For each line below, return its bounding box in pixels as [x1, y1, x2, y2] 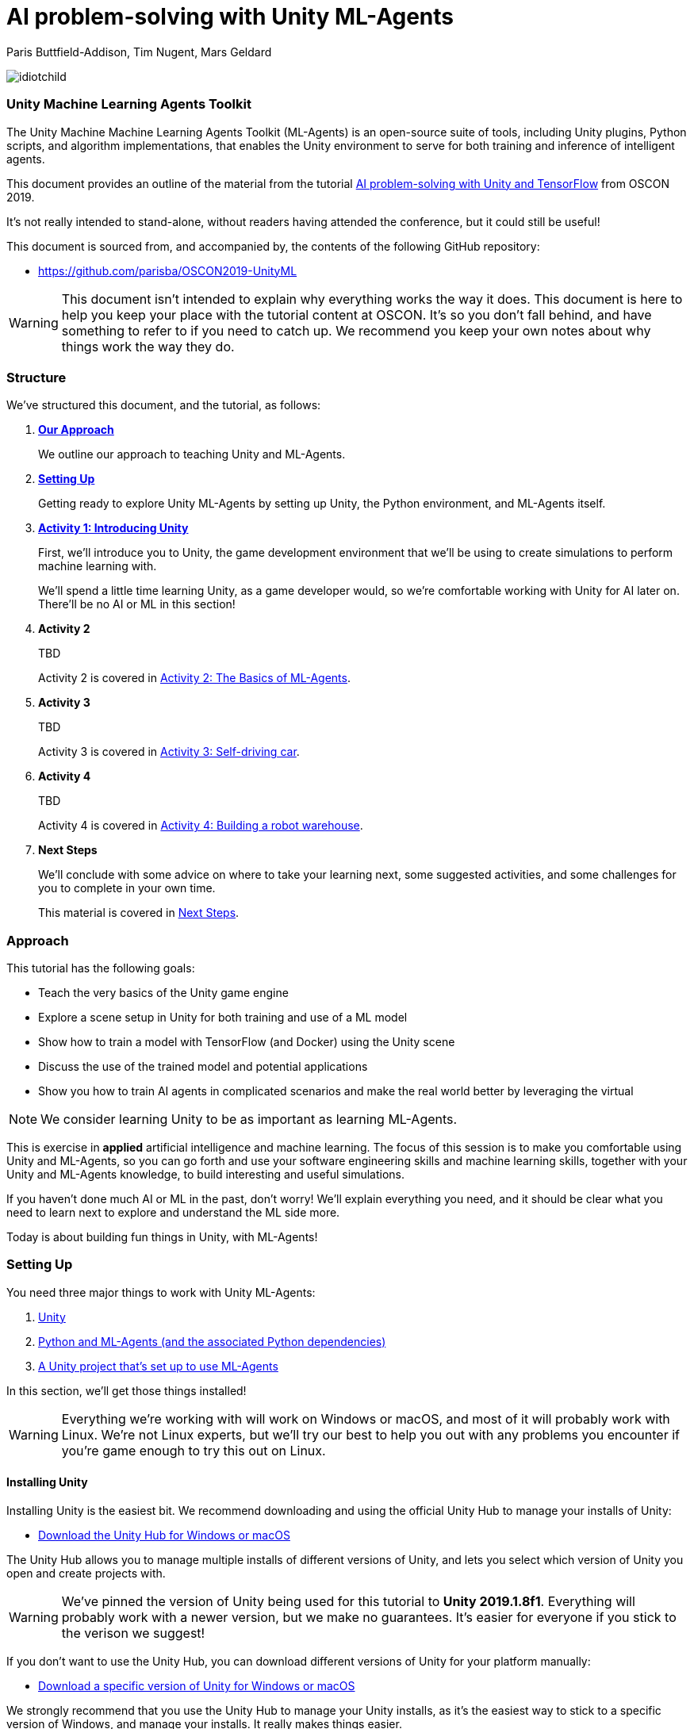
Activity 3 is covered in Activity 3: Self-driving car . [38, 745, 300, 759]
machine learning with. [38, 559, 157, 573]
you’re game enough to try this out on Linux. [61, 1442, 326, 1459]
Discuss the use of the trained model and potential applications [38, 1060, 368, 1073]
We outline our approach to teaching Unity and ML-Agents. [38, 447, 346, 462]
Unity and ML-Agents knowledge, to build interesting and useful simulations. [6, 1167, 405, 1181]
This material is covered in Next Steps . [38, 906, 240, 920]
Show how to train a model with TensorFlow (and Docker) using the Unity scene [38, 1035, 455, 1049]
